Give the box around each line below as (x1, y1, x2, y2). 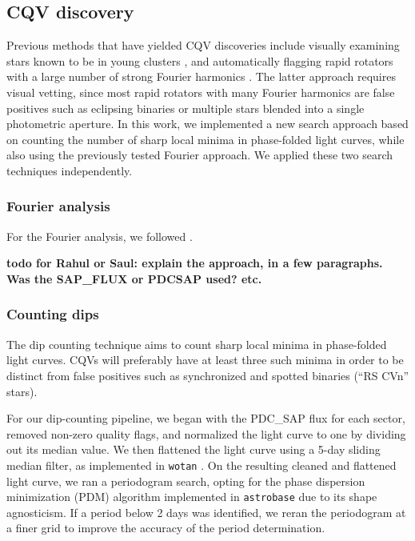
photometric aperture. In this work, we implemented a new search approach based (6, 115, 409, 132)
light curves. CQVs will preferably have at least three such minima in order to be (6, 351, 404, 368)
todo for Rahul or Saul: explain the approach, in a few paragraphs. (6, 254, 383, 271)
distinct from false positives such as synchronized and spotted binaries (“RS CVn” (6, 367, 409, 383)
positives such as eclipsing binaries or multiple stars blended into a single (6, 99, 365, 116)
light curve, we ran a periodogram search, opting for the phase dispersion (6, 472, 365, 489)
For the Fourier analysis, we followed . (6, 227, 193, 244)
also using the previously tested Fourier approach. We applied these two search (6, 146, 393, 163)
